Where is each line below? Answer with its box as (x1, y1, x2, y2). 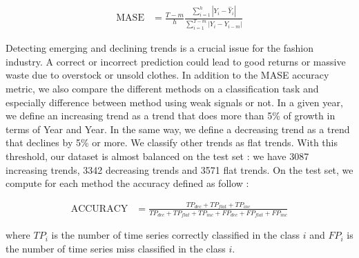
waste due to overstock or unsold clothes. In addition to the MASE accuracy (6, 68, 329, 82)
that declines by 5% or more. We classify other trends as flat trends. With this (6, 135, 338, 150)
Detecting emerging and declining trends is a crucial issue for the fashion (6, 41, 314, 55)
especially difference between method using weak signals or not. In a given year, (6, 95, 343, 109)
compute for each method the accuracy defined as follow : (6, 176, 249, 190)
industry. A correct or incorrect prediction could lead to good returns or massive (6, 54, 346, 68)
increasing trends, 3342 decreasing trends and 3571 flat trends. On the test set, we (6, 162, 353, 177)
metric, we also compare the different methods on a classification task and (6, 81, 319, 95)
